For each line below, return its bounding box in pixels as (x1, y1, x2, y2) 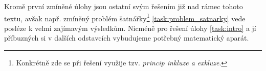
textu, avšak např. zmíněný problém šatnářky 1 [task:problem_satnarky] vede (4, 11, 246, 23)
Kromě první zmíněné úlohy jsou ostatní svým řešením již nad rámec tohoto (4, 1, 243, 11)
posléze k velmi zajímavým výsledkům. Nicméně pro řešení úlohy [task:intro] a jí (4, 22, 256, 33)
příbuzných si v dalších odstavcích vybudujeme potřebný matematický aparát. (4, 32, 249, 43)
